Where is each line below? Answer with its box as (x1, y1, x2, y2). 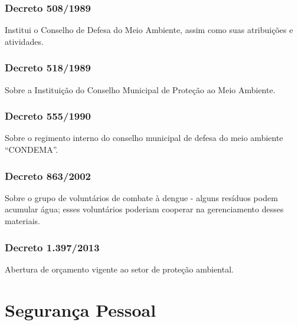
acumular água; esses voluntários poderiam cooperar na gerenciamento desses (5, 203, 284, 215)
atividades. (5, 35, 44, 47)
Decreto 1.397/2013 (5, 239, 100, 254)
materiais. (5, 215, 41, 227)
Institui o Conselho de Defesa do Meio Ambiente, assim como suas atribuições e (5, 24, 293, 36)
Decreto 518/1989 (5, 60, 91, 75)
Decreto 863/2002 (5, 168, 91, 183)
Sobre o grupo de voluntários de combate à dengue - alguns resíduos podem (5, 191, 278, 203)
